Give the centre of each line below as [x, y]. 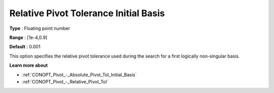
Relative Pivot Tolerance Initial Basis [87, 13]
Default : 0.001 [25, 47]
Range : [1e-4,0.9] [28, 37]
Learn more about [29, 65]
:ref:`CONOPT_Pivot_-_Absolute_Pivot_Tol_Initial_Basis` [79, 75]
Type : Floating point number [40, 28]
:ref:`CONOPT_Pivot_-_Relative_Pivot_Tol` [65, 81]
